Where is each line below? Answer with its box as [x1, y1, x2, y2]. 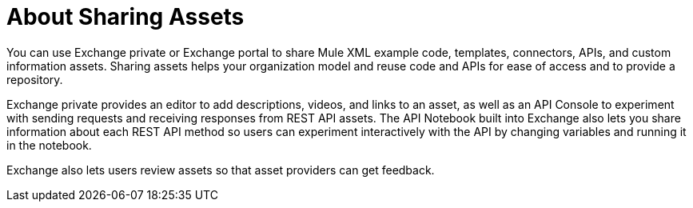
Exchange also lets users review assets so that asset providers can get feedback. [6, 162, 435, 177]
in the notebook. [6, 138, 92, 152]
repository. [6, 72, 63, 86]
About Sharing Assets [6, 3, 245, 30]
